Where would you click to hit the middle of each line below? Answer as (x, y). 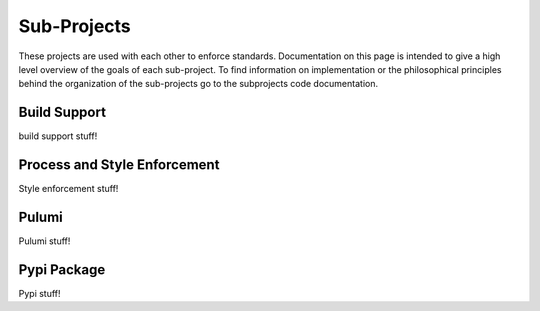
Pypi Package (62, 269)
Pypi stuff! (39, 293)
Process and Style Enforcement (119, 165)
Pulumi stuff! (44, 241)
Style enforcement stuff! (68, 189)
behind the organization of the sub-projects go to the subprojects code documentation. (198, 84)
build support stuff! (58, 136)
